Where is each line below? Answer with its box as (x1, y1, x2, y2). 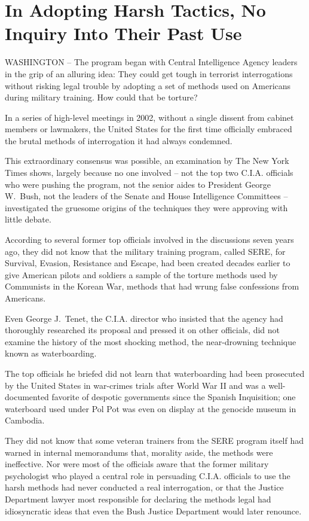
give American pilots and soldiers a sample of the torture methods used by (5, 268, 278, 281)
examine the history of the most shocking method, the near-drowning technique (5, 335, 296, 348)
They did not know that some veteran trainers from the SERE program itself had (5, 434, 304, 446)
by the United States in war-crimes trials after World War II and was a (5, 379, 266, 391)
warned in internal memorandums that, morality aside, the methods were (5, 446, 273, 458)
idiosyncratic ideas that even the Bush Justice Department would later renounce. (5, 504, 302, 517)
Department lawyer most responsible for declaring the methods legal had (5, 492, 271, 505)
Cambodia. (5, 414, 45, 426)
